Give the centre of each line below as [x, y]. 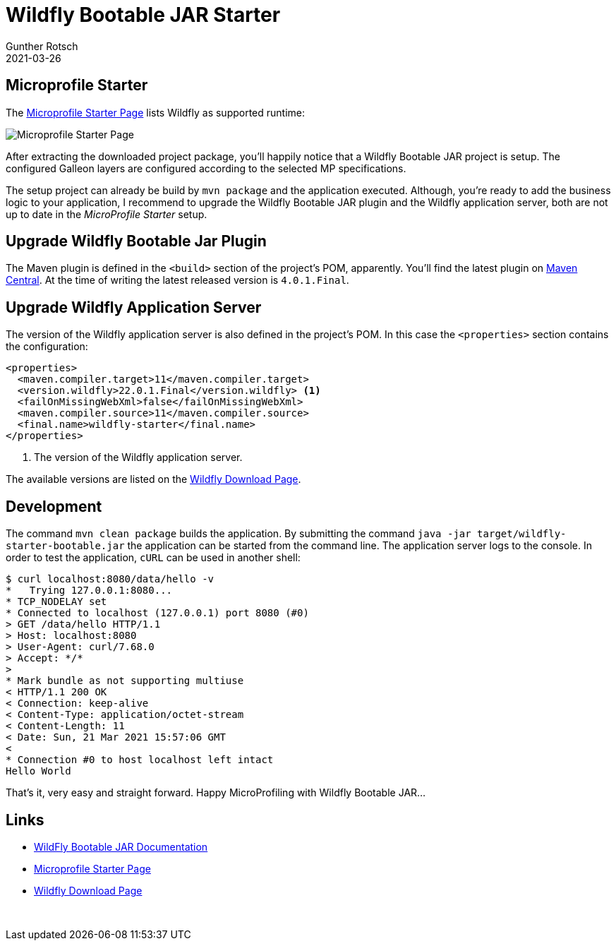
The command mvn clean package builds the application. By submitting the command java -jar [238, 534]
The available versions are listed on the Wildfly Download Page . [153, 479]
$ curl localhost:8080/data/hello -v [110, 579]
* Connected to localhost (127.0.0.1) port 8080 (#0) [157, 613]
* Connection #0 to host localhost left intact [140, 760]
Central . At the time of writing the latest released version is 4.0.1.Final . [177, 280]
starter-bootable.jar [65, 546]
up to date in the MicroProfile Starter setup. [107, 214]
